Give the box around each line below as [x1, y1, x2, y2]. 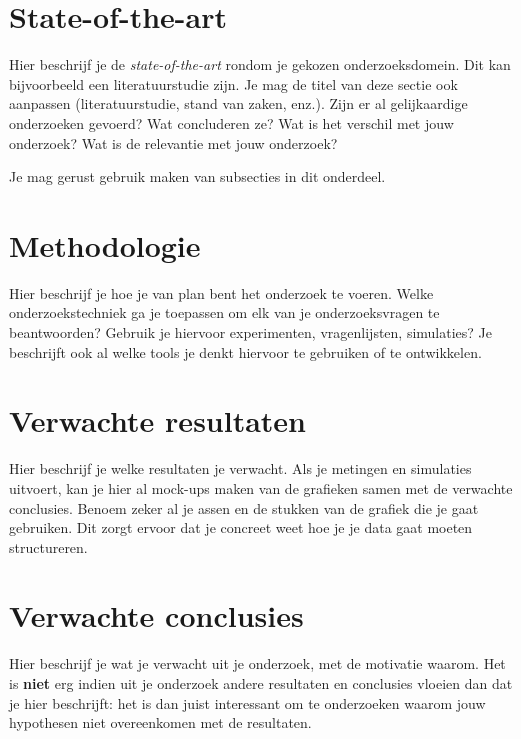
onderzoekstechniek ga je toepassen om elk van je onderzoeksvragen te [9, 302, 440, 323]
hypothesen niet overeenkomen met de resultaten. [9, 712, 312, 733]
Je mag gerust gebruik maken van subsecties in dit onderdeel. [9, 166, 386, 187]
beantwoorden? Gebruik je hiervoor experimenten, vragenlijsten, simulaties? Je [9, 322, 492, 342]
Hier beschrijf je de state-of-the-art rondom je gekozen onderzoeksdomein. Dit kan [9, 54, 511, 75]
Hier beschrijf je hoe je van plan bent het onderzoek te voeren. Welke [9, 282, 434, 303]
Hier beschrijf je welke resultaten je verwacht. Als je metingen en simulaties [9, 458, 472, 479]
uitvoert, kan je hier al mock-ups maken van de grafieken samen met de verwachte [9, 477, 513, 498]
